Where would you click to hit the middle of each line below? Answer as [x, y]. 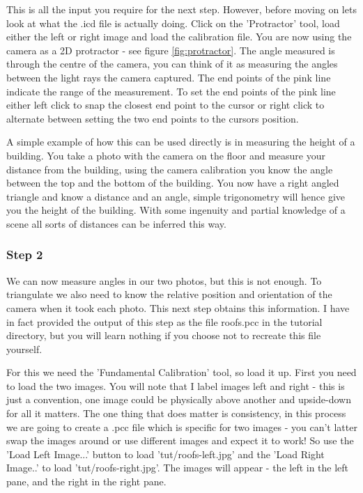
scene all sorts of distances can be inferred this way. [116, 223]
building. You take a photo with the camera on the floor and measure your [166, 155]
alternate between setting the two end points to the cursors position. [153, 118]
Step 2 [25, 255]
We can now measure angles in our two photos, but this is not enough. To [164, 280]
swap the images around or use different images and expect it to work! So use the [180, 440]
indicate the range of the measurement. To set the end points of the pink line [171, 91]
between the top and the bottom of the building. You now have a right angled [173, 183]
